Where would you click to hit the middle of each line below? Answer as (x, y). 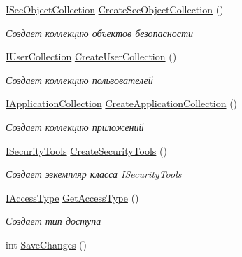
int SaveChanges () (46, 244)
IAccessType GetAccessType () (72, 197)
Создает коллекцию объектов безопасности (100, 33)
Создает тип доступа (54, 221)
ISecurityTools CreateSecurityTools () (86, 150)
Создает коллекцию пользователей (79, 79)
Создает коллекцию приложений (75, 126)
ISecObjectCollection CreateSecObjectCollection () (115, 9)
